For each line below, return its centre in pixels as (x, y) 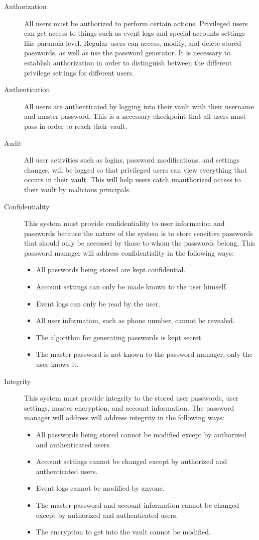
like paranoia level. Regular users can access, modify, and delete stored (133, 43)
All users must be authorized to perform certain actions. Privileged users (136, 23)
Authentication (27, 89)
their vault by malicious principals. (78, 189)
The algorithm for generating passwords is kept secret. (119, 337)
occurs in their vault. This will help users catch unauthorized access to (133, 179)
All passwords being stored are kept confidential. (111, 269)
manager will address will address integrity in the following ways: (124, 417)
